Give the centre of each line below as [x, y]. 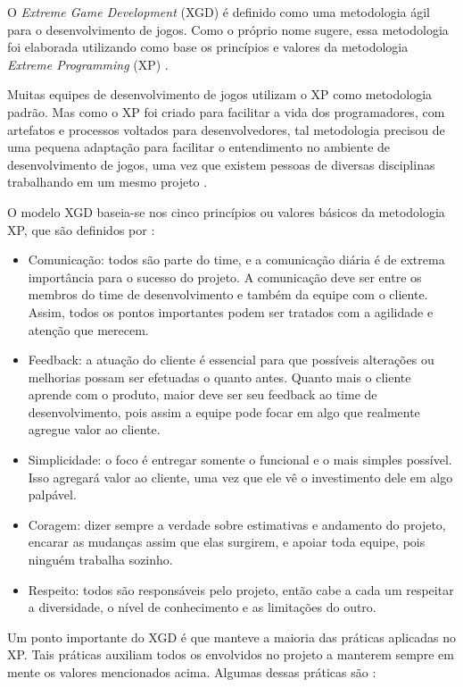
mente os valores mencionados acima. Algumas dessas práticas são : [192, 672]
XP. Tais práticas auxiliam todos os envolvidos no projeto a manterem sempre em [231, 654]
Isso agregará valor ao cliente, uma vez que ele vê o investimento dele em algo [240, 477]
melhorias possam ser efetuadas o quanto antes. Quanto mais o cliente [219, 377]
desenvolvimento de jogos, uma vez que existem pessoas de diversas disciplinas [221, 164]
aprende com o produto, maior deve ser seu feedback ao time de [203, 394]
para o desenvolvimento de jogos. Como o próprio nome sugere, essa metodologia [228, 29]
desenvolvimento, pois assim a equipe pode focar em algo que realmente [224, 411]
